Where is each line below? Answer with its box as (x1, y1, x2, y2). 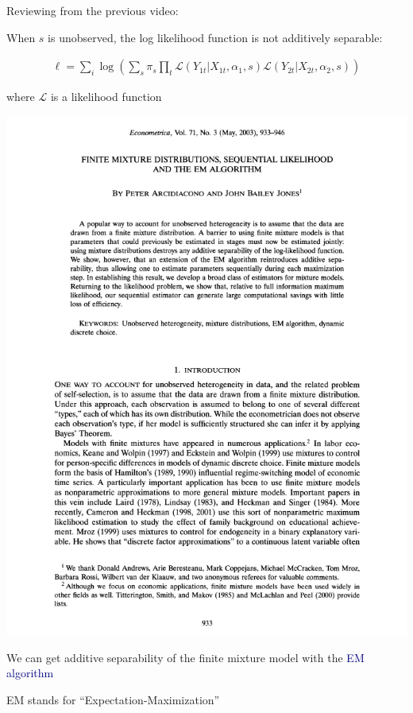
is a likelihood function (50, 88, 162, 105)
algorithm (6, 665, 54, 681)
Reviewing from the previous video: (6, 2, 179, 18)
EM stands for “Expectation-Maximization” (6, 692, 220, 708)
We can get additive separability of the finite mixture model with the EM (6, 649, 365, 665)
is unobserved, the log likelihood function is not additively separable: (48, 29, 383, 45)
